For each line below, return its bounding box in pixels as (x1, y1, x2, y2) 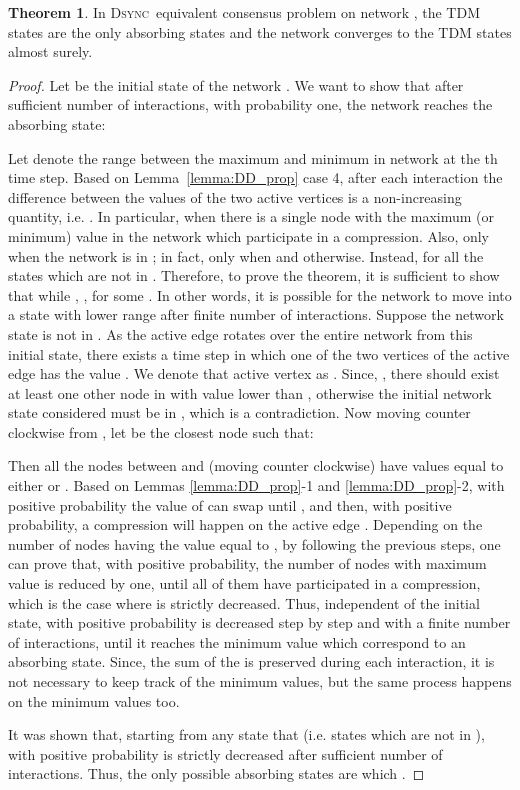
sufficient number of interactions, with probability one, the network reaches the (8, 94, 493, 115)
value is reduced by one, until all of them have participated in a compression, (8, 573, 481, 594)
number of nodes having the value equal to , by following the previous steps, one (8, 533, 501, 554)
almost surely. (8, 41, 93, 62)
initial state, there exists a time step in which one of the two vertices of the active (8, 343, 510, 364)
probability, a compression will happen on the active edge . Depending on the (8, 514, 483, 535)
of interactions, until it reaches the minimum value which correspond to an (8, 631, 466, 652)
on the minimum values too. (8, 690, 180, 711)
